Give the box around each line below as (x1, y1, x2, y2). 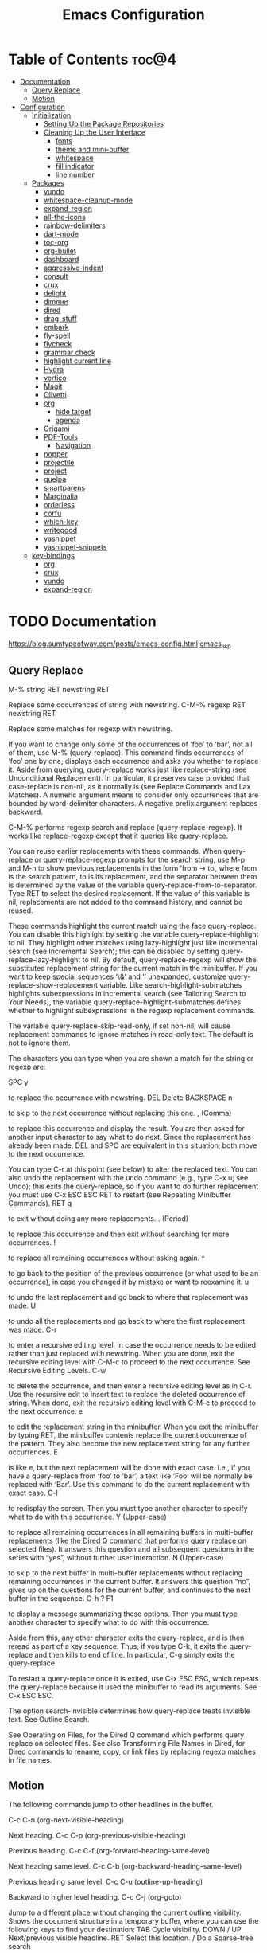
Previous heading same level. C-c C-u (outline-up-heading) (8, 1877, 203, 1887)
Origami (43, 424, 70, 433)
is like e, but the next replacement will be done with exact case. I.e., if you (8, 1463, 250, 1473)
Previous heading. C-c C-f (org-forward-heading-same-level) (8, 1846, 211, 1856)
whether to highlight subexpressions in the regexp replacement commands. (8, 1006, 256, 1016)
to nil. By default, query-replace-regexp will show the (82, 955, 257, 965)
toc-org (43, 237, 69, 247)
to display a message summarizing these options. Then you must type (8, 1609, 238, 1618)
